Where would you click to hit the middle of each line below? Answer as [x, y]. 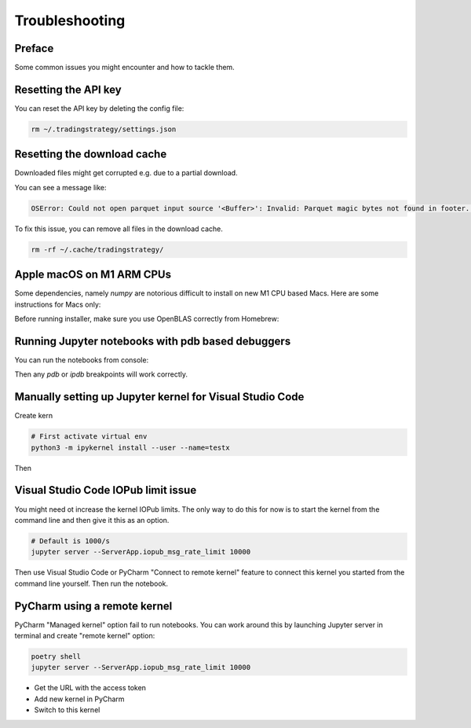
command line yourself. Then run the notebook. [91, 583]
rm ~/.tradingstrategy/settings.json [104, 129]
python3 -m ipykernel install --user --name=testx [131, 447]
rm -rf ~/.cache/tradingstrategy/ [97, 249]
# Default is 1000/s [70, 541]
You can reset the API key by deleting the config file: [99, 108]
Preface [34, 48]
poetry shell [56, 656]
